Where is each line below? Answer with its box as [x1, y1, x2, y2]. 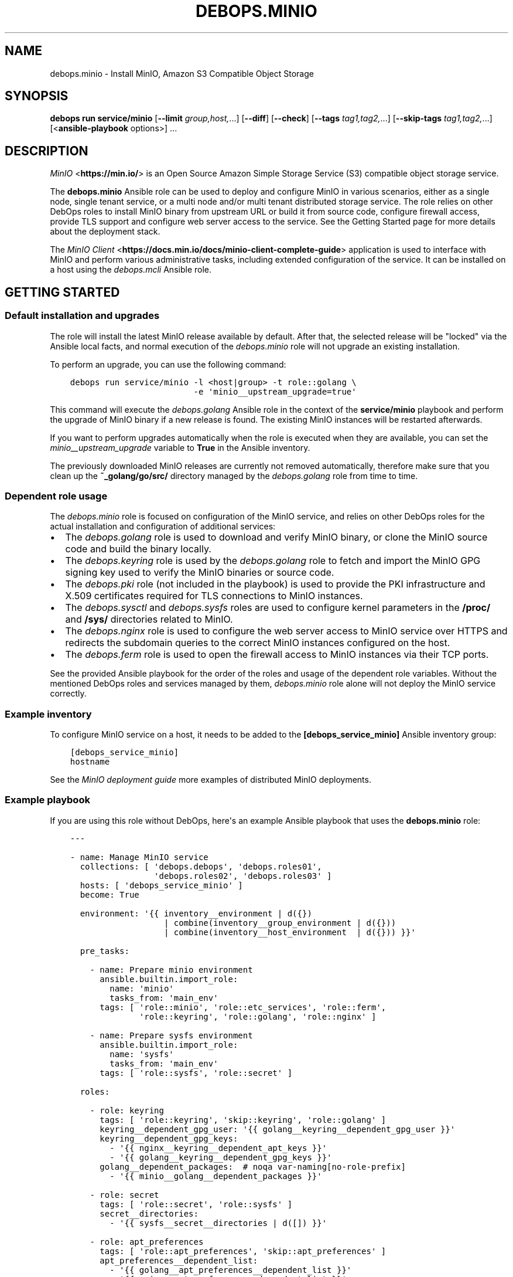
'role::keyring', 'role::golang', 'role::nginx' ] [139, 1011, 377, 1021]
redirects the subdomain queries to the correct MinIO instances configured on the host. [65, 637, 450, 649]
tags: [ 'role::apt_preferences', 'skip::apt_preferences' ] [100, 1246, 387, 1256]
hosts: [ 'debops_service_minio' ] [80, 880, 243, 890]
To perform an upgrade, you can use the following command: [50, 359, 286, 369]
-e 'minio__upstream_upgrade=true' [193, 386, 357, 396]
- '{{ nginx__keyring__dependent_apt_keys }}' [110, 1143, 327, 1153]
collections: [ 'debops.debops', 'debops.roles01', [80, 861, 322, 871]
